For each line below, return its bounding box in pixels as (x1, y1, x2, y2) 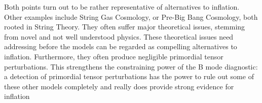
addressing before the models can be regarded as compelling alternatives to (4, 41, 237, 52)
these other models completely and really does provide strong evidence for (4, 81, 234, 91)
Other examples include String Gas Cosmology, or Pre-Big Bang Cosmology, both (4, 11, 258, 22)
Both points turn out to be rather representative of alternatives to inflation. (4, 2, 240, 12)
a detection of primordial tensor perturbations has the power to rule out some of (4, 71, 254, 82)
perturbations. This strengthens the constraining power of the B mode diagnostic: (4, 61, 258, 72)
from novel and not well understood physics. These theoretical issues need (4, 31, 234, 42)
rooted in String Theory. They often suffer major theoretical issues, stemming (4, 21, 245, 32)
